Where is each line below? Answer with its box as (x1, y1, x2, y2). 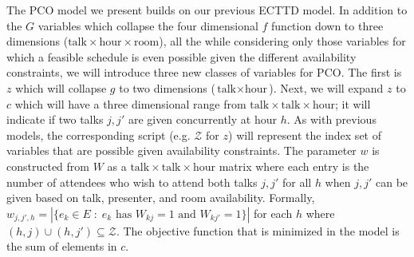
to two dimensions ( (119, 79, 215, 96)
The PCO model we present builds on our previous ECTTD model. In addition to (6, 2, 408, 18)
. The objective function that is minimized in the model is (116, 222, 400, 239)
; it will (334, 95, 371, 112)
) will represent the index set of (228, 126, 381, 143)
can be (375, 173, 408, 190)
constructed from (6, 157, 89, 174)
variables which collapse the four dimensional (37, 17, 258, 34)
